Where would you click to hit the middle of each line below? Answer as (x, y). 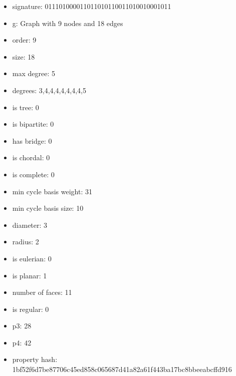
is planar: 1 (30, 275)
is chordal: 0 (31, 157)
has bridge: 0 (32, 140)
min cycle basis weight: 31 (52, 191)
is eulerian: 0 (32, 258)
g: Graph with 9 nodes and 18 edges (68, 23)
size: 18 (24, 56)
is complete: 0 (33, 174)
